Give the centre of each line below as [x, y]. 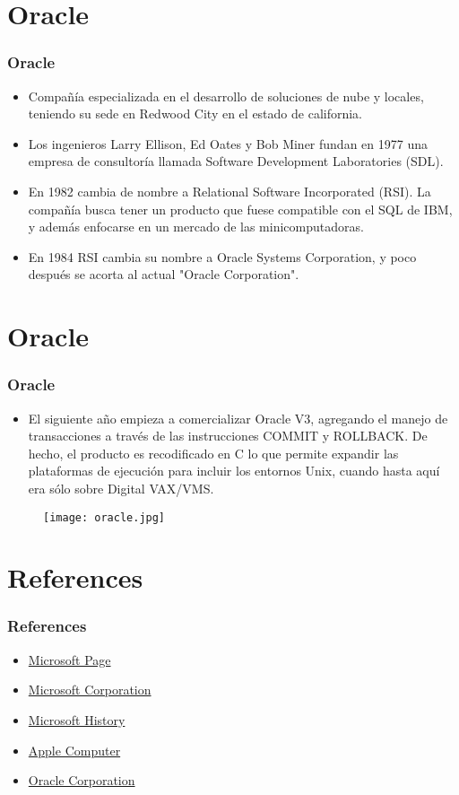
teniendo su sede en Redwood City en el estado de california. [195, 114]
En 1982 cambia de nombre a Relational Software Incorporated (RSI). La [229, 191]
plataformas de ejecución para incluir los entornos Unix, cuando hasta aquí [234, 471]
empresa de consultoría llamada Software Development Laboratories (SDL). [236, 161]
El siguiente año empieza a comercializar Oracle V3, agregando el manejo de [238, 418]
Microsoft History [77, 719]
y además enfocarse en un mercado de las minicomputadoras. [196, 227]
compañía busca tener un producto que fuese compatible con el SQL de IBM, [240, 209]
